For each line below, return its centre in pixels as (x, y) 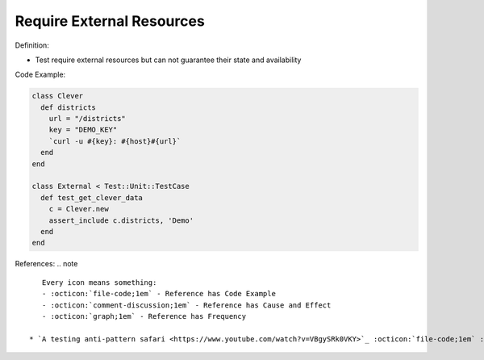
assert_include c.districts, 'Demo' (121, 220)
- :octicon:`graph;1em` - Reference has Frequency (144, 316)
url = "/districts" (88, 119)
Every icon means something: (99, 282)
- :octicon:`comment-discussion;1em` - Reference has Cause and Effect (186, 305)
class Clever (58, 96)
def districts (69, 107)
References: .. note (46, 264)
